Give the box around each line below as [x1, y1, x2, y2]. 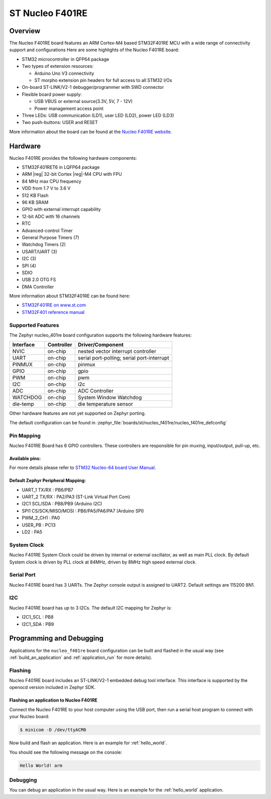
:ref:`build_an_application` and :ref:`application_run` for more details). [9, 654, 153, 660]
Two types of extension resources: [22, 63, 94, 69]
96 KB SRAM [22, 199, 49, 205]
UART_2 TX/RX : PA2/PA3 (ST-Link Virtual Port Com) [22, 494, 130, 500]
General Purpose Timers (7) [22, 234, 80, 241]
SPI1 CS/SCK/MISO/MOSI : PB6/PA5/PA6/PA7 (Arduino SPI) [22, 508, 144, 514]
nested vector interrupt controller [78, 348, 157, 355]
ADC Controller [78, 387, 114, 394]
